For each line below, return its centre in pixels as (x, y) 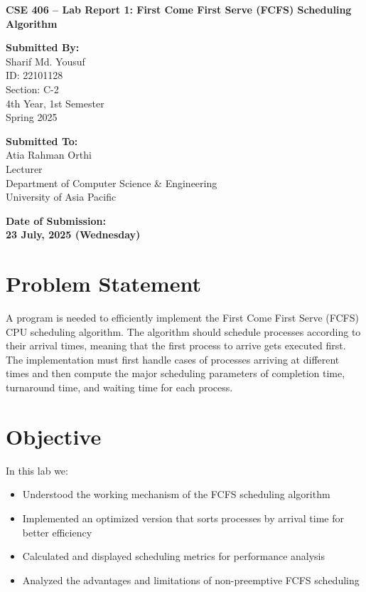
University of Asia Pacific (61, 197)
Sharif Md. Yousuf (45, 61)
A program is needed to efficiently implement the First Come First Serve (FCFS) (182, 318)
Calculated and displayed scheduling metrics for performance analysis (174, 556)
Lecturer (24, 168)
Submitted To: (42, 141)
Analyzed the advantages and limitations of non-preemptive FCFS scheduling (191, 580)
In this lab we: (37, 470)
